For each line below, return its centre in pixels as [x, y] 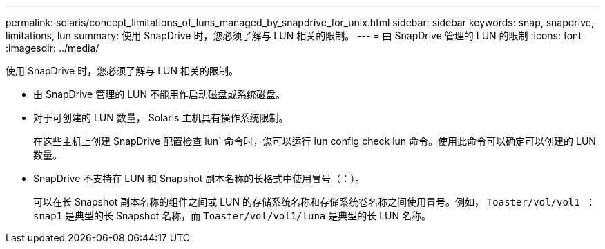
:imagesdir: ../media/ [52, 48]
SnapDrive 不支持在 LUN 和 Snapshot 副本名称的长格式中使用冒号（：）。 [199, 178]
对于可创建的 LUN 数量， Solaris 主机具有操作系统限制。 [161, 118]
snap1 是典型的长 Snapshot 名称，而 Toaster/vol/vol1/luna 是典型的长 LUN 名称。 [232, 216]
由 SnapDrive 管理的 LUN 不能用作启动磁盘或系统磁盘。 [159, 94]
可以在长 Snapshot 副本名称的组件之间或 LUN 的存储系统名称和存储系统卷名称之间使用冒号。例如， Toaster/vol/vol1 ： [315, 202]
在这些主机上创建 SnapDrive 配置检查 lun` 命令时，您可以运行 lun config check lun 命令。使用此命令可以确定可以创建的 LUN [315, 141]
